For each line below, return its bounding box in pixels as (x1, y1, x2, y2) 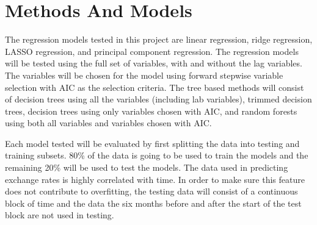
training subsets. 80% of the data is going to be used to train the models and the (5, 149, 308, 162)
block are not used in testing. (5, 209, 114, 221)
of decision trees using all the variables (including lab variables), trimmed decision (5, 93, 312, 105)
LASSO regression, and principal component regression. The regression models (5, 45, 299, 57)
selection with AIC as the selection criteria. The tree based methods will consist (5, 80, 304, 93)
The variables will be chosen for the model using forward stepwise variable (5, 68, 283, 81)
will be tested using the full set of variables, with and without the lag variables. (5, 57, 302, 70)
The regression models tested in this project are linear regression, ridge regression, (5, 33, 313, 46)
